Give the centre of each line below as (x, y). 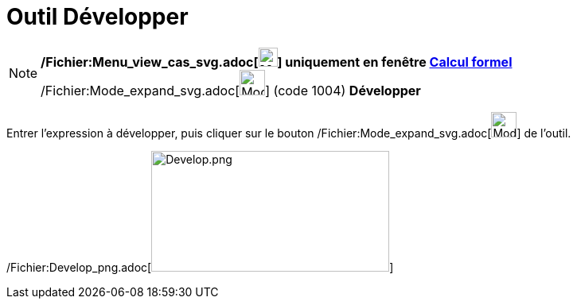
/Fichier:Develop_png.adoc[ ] (200, 267)
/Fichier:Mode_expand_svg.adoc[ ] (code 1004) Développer (231, 90)
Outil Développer (97, 17)
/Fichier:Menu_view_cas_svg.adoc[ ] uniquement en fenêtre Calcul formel (277, 62)
